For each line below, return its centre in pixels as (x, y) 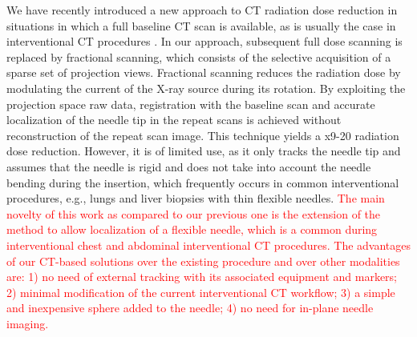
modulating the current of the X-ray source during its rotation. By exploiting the (206, 88)
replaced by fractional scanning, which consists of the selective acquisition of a (199, 56)
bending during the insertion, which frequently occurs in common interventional (203, 182)
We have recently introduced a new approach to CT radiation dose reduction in (202, 10)
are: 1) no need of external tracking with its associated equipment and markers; (202, 277)
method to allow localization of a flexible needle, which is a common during (192, 229)
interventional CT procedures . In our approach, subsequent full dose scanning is (204, 41)
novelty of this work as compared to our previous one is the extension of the (194, 213)
